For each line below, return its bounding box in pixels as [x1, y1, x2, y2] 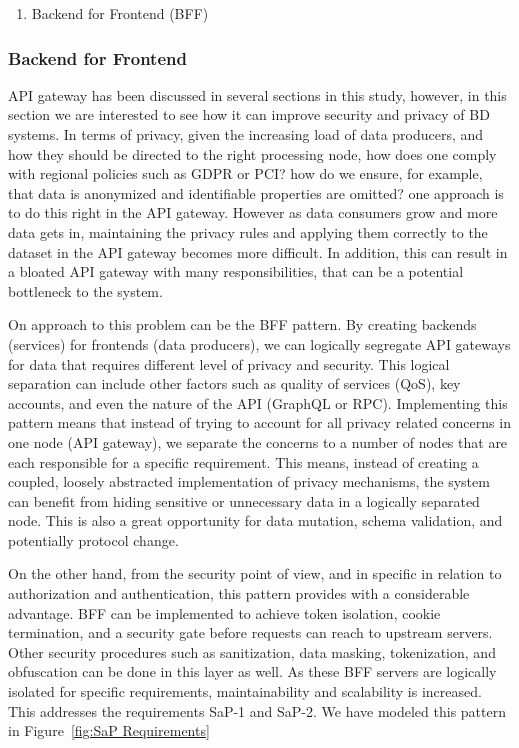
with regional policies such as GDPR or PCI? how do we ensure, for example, [8, 163, 483, 184]
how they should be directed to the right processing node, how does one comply [8, 143, 497, 164]
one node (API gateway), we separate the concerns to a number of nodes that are [8, 431, 508, 452]
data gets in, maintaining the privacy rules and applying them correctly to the [8, 221, 488, 242]
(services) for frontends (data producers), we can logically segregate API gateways [8, 333, 511, 354]
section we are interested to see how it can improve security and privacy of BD [8, 104, 490, 125]
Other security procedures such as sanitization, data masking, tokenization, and [8, 641, 496, 662]
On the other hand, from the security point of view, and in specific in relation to [8, 563, 502, 584]
